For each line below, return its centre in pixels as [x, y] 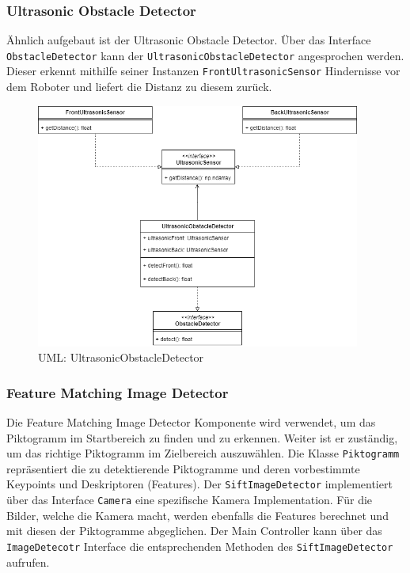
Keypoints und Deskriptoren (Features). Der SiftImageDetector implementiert [199, 484]
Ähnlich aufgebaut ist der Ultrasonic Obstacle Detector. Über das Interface [189, 40]
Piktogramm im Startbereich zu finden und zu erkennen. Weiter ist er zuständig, [202, 437]
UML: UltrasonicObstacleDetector [121, 357]
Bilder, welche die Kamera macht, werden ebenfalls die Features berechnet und [197, 515]
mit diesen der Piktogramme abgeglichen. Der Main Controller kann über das [194, 531]
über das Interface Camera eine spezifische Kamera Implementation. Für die [190, 500]
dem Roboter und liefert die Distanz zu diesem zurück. [139, 87]
